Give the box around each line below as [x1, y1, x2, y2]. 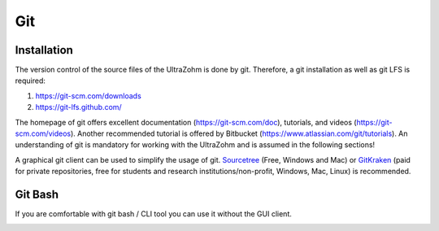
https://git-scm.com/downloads [35, 90, 141, 101]
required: [15, 76, 46, 85]
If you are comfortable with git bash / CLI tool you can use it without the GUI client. [15, 209, 292, 219]
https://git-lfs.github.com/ [35, 102, 122, 112]
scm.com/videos [15, 129, 72, 138]
